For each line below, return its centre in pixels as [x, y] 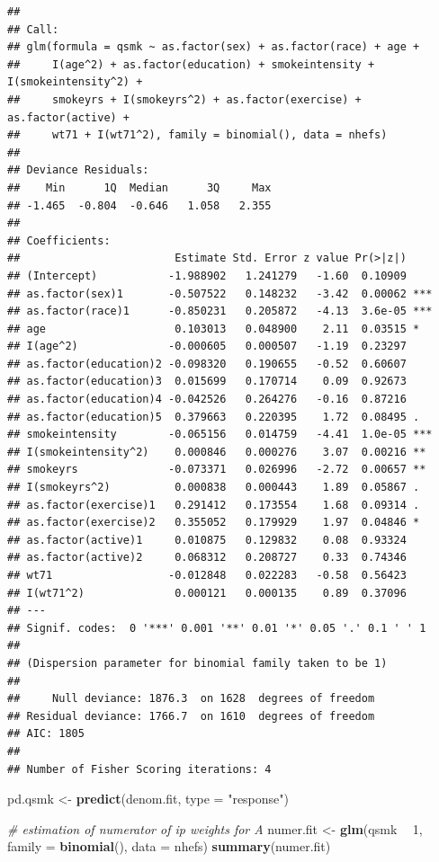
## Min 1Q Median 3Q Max [139, 187]
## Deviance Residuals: [78, 170]
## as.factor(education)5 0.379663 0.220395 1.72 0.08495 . [214, 417]
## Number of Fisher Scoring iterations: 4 [139, 769]
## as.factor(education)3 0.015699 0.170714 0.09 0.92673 [207, 382]
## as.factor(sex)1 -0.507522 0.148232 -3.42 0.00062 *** [220, 293]
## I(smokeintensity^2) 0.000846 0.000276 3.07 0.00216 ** [217, 452]
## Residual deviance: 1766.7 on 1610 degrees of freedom [191, 716]
